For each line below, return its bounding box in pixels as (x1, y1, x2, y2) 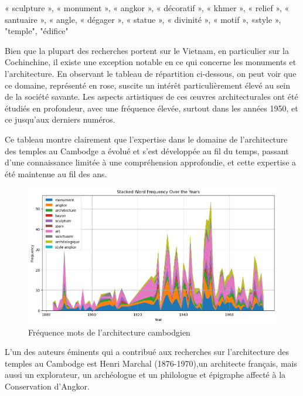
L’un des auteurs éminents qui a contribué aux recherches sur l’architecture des (5, 346, 290, 358)
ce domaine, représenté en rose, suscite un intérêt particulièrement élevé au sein (5, 79, 291, 91)
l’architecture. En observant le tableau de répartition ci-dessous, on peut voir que (5, 67, 297, 79)
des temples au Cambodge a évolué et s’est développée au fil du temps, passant (5, 144, 289, 157)
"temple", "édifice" (5, 25, 69, 37)
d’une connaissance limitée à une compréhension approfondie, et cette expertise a (5, 156, 297, 168)
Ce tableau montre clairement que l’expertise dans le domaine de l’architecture (5, 133, 288, 145)
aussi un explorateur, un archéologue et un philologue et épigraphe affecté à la (5, 368, 286, 381)
